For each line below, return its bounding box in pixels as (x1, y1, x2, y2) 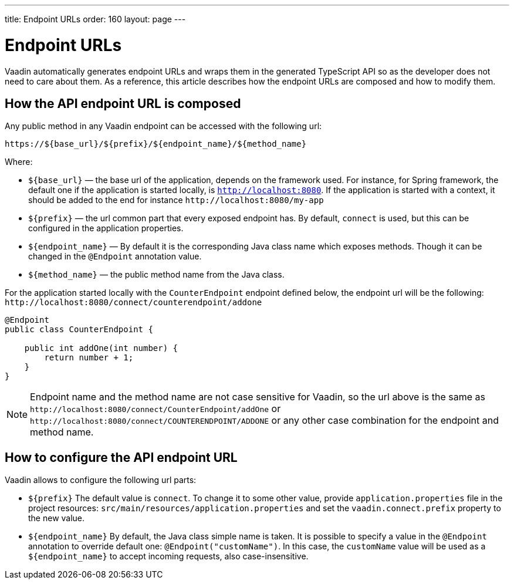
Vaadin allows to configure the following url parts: (5, 475, 197, 485)
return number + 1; (44, 353, 134, 363)
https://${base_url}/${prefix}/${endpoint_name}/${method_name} (5, 139, 307, 149)
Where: (5, 157, 33, 167)
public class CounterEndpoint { (5, 325, 153, 335)
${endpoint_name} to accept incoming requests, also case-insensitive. (28, 551, 309, 562)
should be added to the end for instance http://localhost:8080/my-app (28, 195, 324, 205)
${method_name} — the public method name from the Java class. (28, 269, 285, 280)
